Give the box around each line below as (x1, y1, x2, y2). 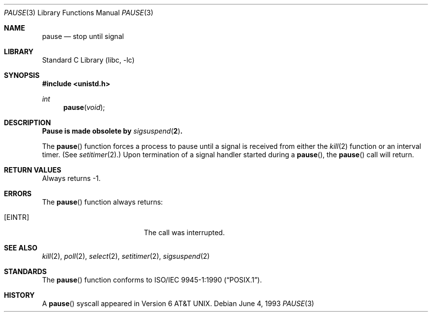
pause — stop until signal (42, 32, 124, 40)
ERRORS (4, 189, 32, 198)
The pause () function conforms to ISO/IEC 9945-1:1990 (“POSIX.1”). (42, 276, 262, 284)
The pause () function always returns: (42, 198, 163, 206)
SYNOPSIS (4, 71, 40, 79)
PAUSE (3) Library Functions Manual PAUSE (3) (4, 8, 153, 17)
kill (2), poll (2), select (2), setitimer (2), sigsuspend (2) (42, 252, 210, 260)
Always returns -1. (42, 174, 101, 182)
